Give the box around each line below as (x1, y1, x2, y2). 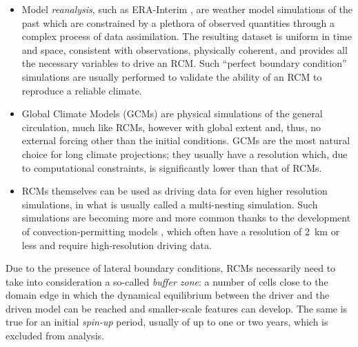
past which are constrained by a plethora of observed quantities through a (21, 15, 335, 30)
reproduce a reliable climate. (21, 83, 142, 97)
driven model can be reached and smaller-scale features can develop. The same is (6, 301, 348, 315)
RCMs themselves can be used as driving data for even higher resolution (21, 184, 328, 198)
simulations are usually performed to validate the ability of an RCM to (21, 69, 322, 83)
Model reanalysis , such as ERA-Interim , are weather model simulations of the (21, 2, 353, 16)
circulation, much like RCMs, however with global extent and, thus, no (21, 119, 321, 134)
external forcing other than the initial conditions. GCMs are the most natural (21, 133, 350, 148)
